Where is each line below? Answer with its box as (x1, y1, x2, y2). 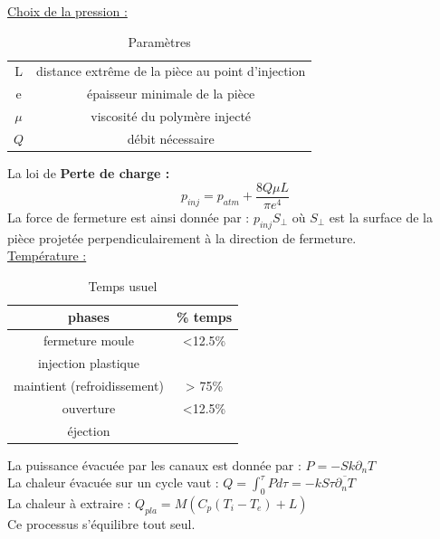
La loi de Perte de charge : (7, 164, 170, 183)
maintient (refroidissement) (14, 375, 164, 394)
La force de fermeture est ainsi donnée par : (7, 207, 250, 226)
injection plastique (37, 353, 139, 372)
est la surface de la (329, 207, 433, 226)
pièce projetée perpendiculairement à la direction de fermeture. (7, 228, 357, 247)
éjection (67, 421, 110, 440)
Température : (7, 246, 87, 265)
